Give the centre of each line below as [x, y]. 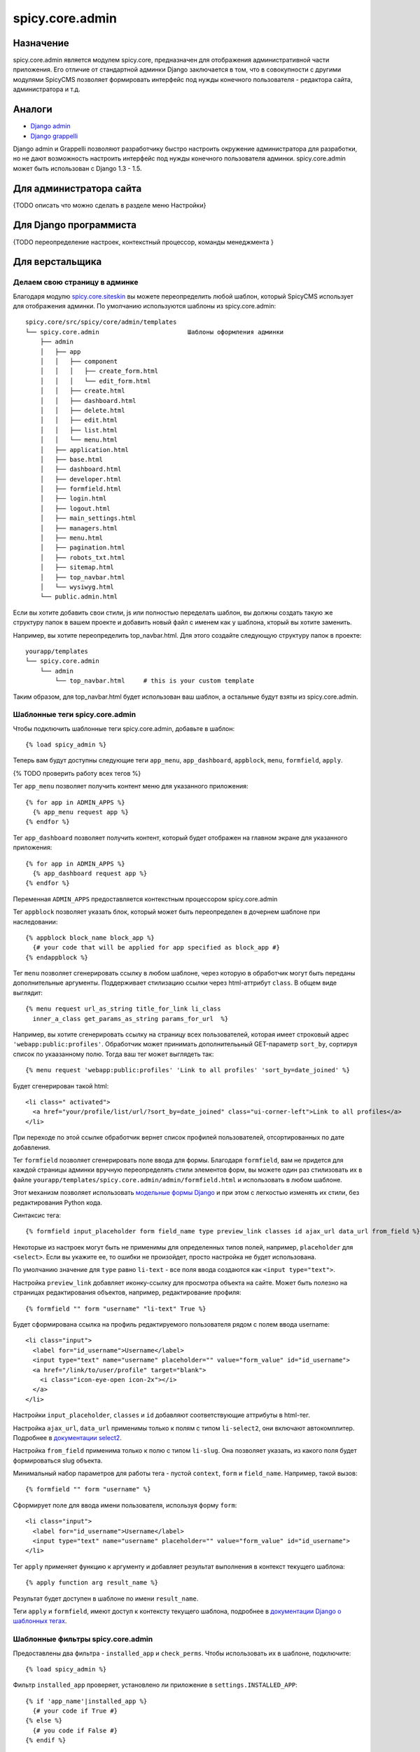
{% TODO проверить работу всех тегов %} [77, 773]
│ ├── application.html [84, 450]
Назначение [41, 43]
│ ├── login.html [73, 499]
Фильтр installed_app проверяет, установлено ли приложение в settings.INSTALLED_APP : [155, 1685]
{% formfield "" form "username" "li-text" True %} [116, 1308]
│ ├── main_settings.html [88, 518]
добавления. [32, 1147]
